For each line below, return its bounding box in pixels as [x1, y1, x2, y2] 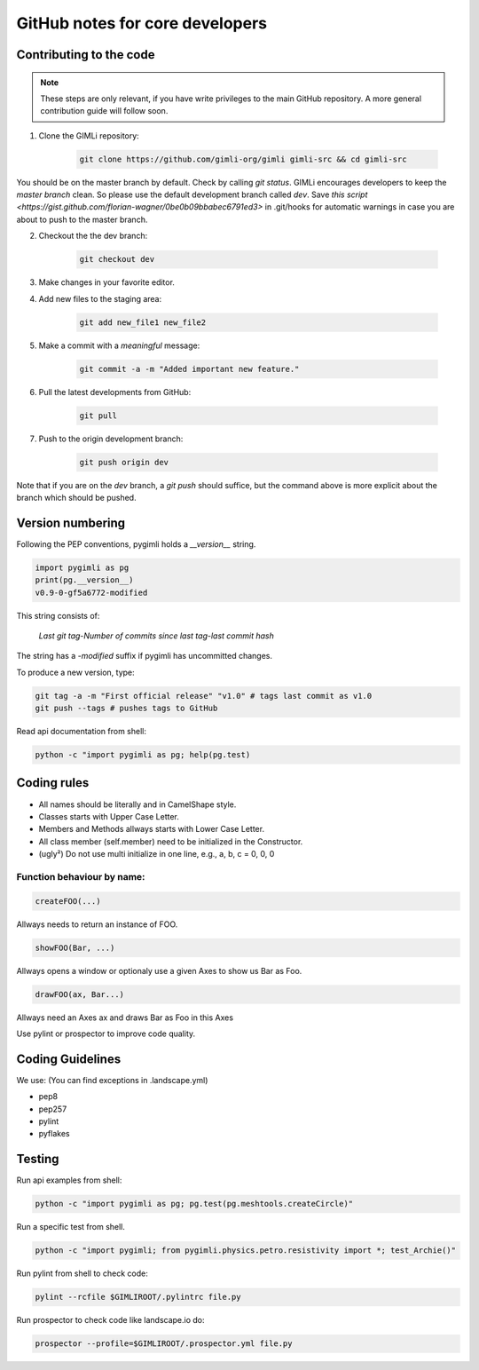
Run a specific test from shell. [16, 1222, 126, 1232]
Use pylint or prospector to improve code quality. [16, 1028, 196, 1039]
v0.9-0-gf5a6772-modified [35, 587, 148, 598]
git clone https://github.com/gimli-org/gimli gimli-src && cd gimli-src [79, 154, 407, 164]
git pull [79, 410, 118, 421]
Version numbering [16, 515, 126, 530]
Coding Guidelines [16, 1051, 122, 1066]
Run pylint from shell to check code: [16, 1268, 148, 1279]
